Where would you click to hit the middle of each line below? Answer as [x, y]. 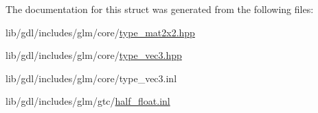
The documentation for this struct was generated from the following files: [160, 9]
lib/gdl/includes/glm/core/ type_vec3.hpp [94, 55]
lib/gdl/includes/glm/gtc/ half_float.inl [88, 101]
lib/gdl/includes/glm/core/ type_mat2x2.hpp [100, 32]
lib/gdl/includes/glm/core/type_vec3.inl [91, 78]
